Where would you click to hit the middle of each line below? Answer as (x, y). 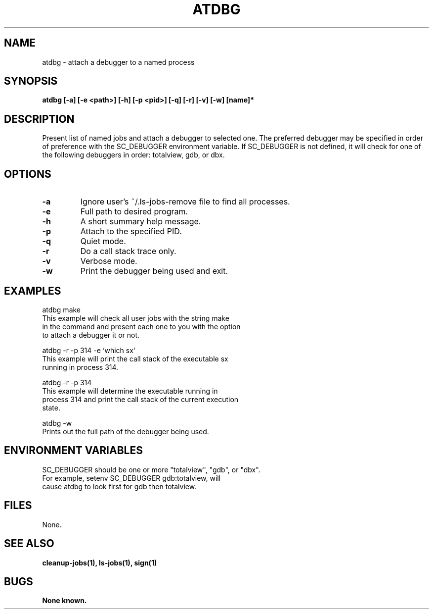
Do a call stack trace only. (128, 251)
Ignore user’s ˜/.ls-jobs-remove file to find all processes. (185, 202)
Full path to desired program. (134, 212)
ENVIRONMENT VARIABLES (73, 451)
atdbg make (62, 309)
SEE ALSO (29, 544)
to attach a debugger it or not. (91, 335)
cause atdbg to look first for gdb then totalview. (119, 486)
